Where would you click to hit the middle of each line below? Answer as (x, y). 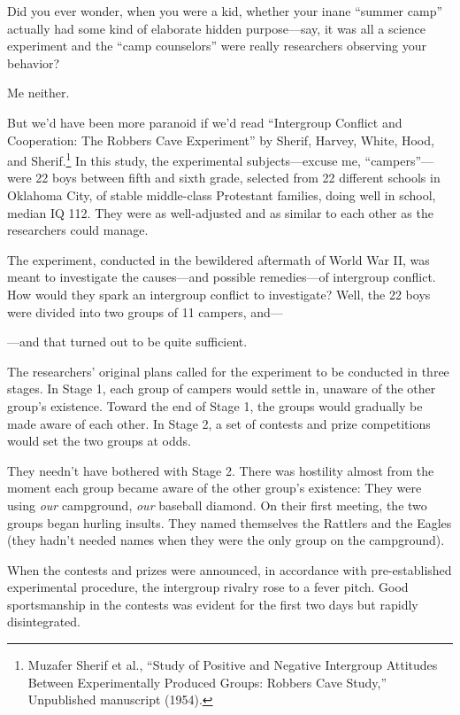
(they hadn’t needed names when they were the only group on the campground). (226, 540)
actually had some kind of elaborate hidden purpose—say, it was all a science (216, 28)
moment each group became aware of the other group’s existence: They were (215, 488)
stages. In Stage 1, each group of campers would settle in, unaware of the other (222, 389)
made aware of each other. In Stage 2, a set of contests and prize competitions (219, 423)
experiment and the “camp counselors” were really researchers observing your (217, 46)
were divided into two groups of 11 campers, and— (145, 311)
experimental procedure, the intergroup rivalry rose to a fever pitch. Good (208, 587)
